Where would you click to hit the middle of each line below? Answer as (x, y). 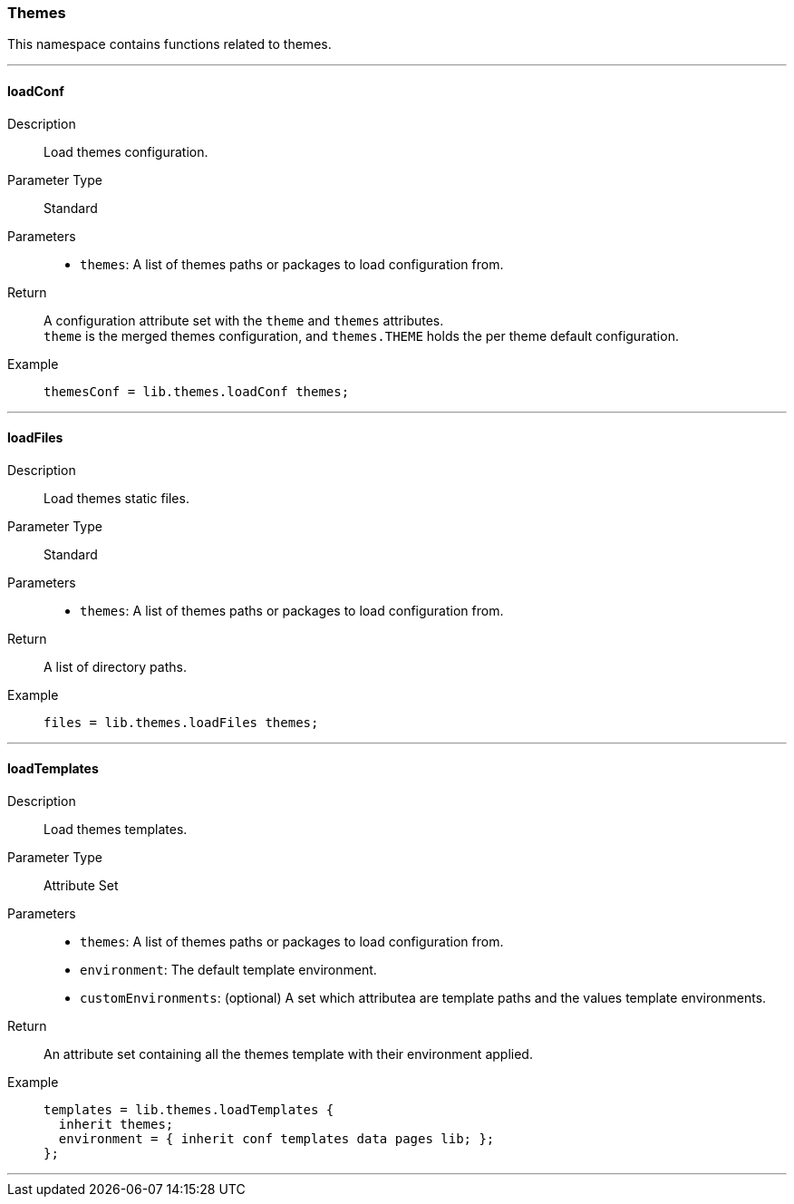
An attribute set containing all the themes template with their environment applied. (288, 1054)
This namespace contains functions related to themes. (169, 44)
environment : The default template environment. (228, 970)
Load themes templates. (116, 830)
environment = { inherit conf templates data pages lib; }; (276, 1139)
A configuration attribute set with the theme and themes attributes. (244, 320)
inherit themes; (116, 1125)
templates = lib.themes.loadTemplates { (189, 1110)
